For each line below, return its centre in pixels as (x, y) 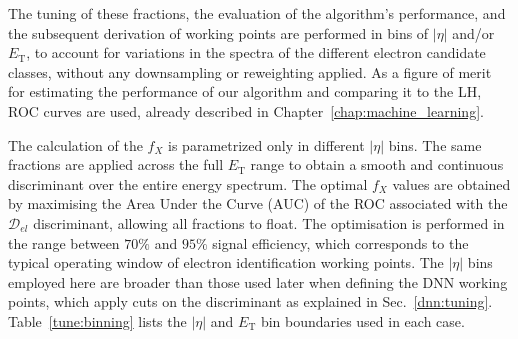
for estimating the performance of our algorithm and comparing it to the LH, (245, 91)
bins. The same (435, 144)
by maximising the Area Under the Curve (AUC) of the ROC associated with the (258, 203)
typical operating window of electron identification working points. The (226, 262)
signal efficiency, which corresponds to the (340, 242)
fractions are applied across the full (116, 164)
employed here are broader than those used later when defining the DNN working (258, 281)
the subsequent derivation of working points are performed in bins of (218, 32)
